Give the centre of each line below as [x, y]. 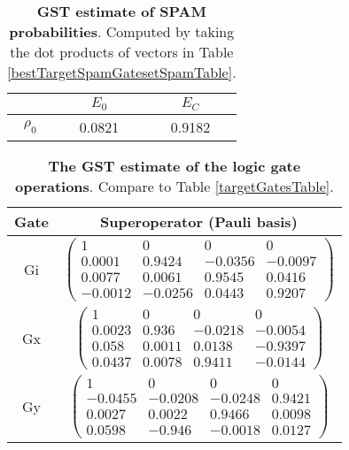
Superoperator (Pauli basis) [198, 221]
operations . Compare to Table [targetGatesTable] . [174, 186]
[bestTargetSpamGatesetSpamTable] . [122, 72]
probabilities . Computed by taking [122, 31]
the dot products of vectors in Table [122, 52]
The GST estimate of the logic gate [174, 165]
